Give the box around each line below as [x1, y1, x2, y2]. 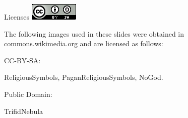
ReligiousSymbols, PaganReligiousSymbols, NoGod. [4, 72, 163, 82]
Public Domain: [4, 88, 52, 99]
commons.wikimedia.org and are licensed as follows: [4, 38, 163, 49]
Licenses [4, 12, 30, 22]
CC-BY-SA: [4, 55, 41, 65]
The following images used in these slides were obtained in [4, 28, 184, 39]
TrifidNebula [4, 105, 43, 116]
